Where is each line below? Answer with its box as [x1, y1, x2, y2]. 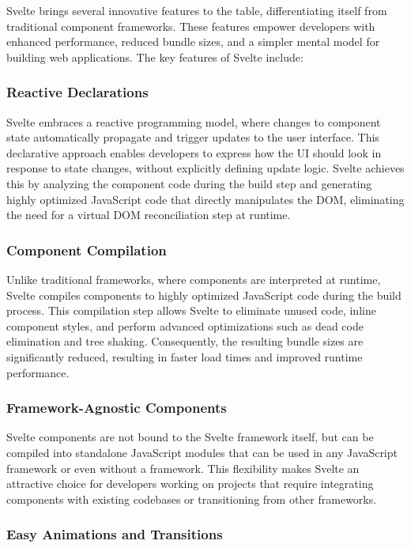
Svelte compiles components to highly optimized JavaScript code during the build [6, 286, 402, 303]
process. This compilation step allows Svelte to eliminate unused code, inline [6, 302, 376, 319]
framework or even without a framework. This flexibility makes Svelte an [6, 459, 360, 476]
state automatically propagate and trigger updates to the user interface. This [6, 129, 379, 146]
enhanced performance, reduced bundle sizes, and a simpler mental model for [6, 33, 380, 50]
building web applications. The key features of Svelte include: [6, 48, 304, 65]
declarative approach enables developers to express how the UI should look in [6, 144, 382, 161]
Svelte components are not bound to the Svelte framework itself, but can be [6, 429, 374, 445]
